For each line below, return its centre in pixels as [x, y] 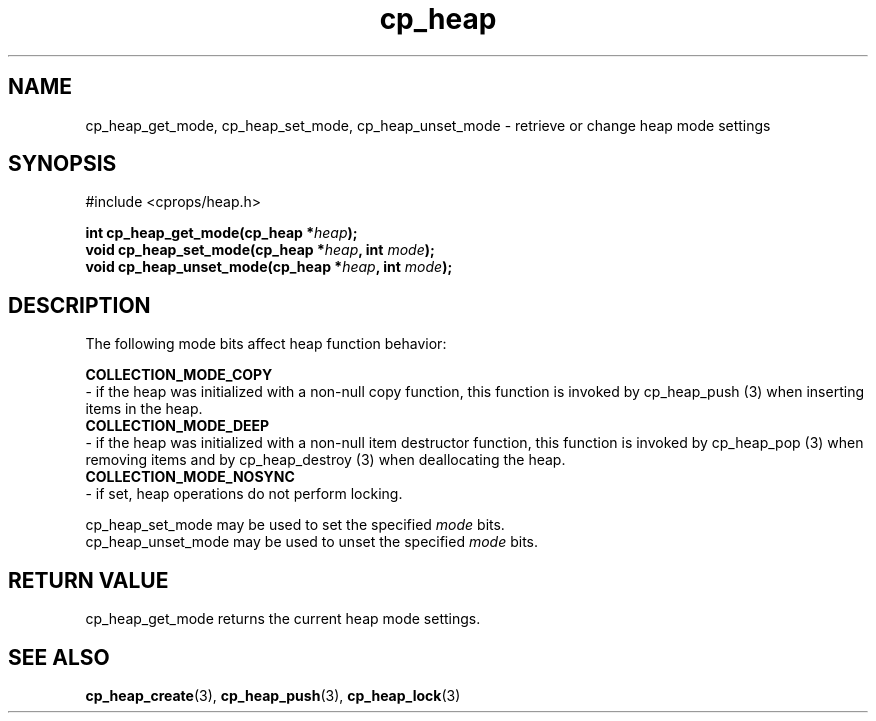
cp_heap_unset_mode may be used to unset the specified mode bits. [312, 542]
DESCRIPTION [79, 305]
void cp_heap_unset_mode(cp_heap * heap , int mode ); [269, 267]
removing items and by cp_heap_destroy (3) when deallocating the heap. [325, 460]
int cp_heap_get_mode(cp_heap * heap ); [221, 233]
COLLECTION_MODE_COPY [179, 375]
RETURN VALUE [88, 580]
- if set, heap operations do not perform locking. [244, 494]
